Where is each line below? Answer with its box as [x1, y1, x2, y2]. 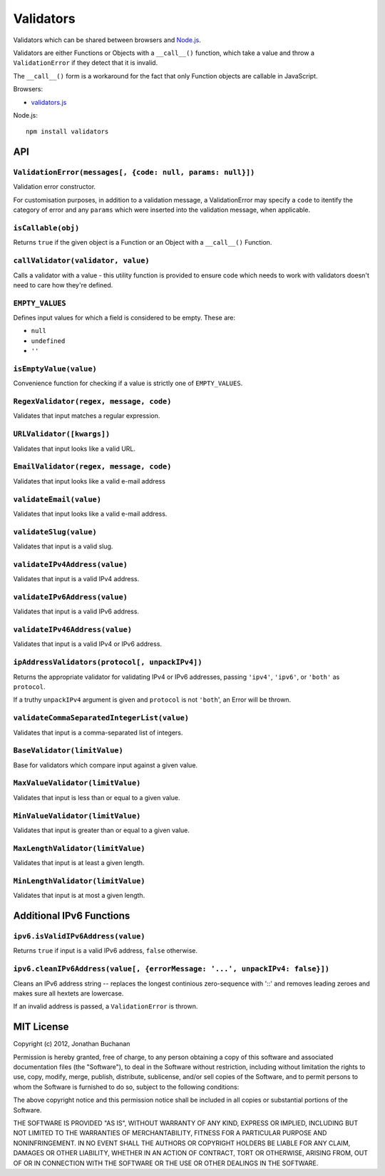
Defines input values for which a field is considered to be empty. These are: [13, 314, 235, 322]
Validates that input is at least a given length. [13, 859, 145, 867]
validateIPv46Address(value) [13, 625, 132, 635]
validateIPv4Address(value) [13, 560, 128, 569]
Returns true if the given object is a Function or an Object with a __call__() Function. [13, 238, 272, 247]
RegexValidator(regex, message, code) [13, 397, 172, 407]
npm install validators [26, 128, 109, 136]
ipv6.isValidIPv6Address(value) [13, 931, 145, 941]
